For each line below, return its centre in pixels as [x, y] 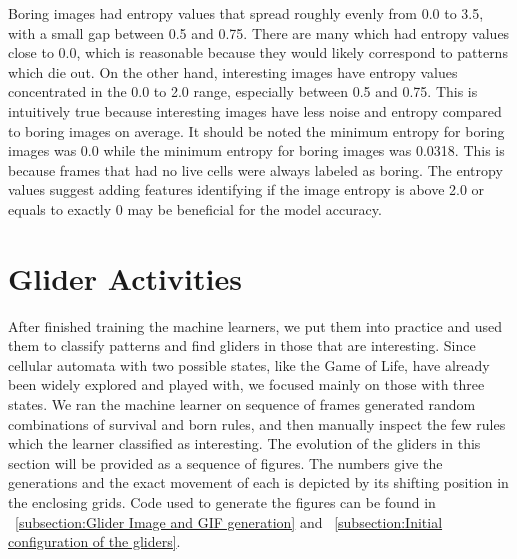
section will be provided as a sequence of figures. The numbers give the [225, 462]
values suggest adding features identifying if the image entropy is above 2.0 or [246, 189]
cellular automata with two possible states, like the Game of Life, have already [249, 364]
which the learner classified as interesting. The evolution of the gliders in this [244, 443]
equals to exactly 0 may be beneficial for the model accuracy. [195, 208]
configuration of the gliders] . [94, 541]
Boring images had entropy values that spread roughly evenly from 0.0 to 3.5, [246, 13]
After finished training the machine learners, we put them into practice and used [255, 325]
